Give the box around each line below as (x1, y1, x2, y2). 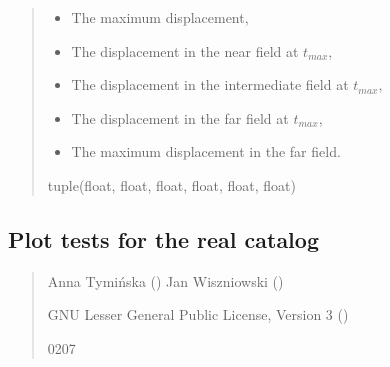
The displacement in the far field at (71, 107, 289, 128)
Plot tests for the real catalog (8, 223, 319, 254)
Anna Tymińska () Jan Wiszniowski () (47, 270, 284, 291)
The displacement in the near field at (71, 40, 299, 61)
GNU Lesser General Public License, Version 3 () (47, 304, 349, 325)
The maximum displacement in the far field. (71, 141, 341, 162)
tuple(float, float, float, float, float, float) (47, 174, 296, 195)
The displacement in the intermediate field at (71, 74, 349, 95)
